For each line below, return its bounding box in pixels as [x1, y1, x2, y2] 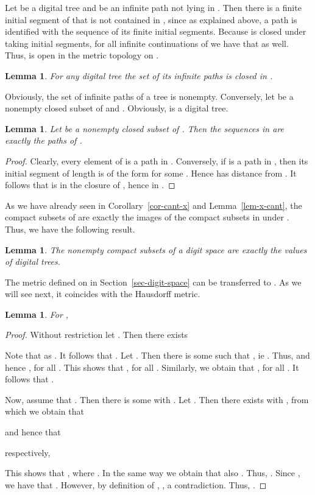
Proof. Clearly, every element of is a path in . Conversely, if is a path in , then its [5, 154, 308, 167]
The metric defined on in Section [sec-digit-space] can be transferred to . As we [5, 275, 302, 288]
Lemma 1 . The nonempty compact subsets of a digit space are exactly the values [5, 243, 307, 256]
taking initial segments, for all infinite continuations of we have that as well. [5, 37, 289, 49]
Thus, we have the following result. [5, 222, 135, 235]
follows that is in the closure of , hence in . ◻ [5, 178, 175, 191]
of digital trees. [5, 255, 61, 268]
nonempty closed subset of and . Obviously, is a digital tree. [5, 102, 228, 114]
